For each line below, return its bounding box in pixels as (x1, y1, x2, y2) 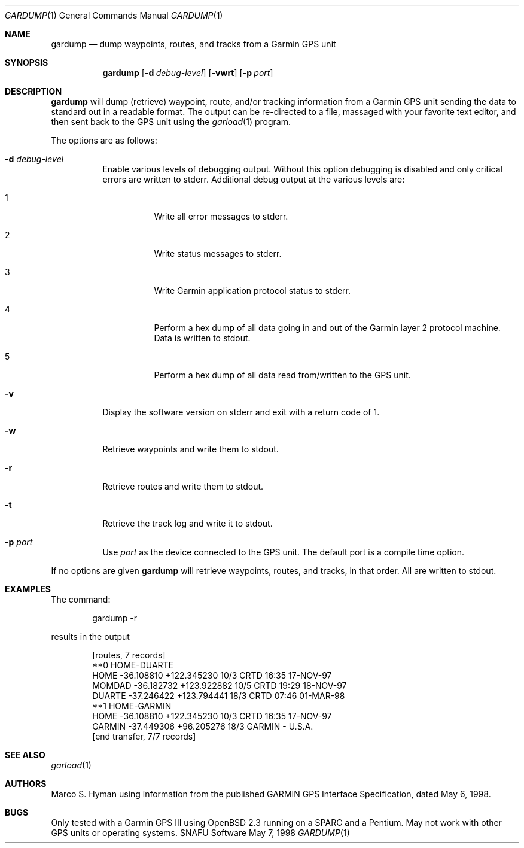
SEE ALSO (5, 750, 45, 760)
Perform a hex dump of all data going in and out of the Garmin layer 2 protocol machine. (154, 323, 501, 333)
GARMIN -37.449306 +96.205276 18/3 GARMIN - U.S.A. (92, 721, 313, 731)
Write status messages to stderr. (154, 248, 282, 259)
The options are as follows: (51, 135, 157, 145)
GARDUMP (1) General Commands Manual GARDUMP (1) (5, 10, 223, 20)
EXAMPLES (5, 584, 51, 594)
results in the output (51, 631, 130, 642)
